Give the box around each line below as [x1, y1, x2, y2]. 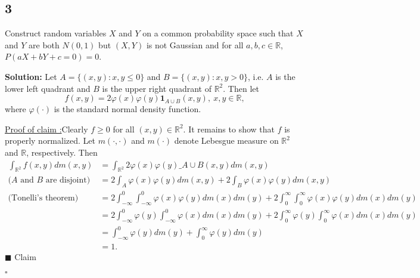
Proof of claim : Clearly [5, 122, 88, 135]
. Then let [223, 82, 259, 94]
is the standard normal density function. [54, 103, 201, 115]
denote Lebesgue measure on [174, 134, 279, 147]
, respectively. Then [26, 146, 98, 158]
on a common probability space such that [142, 27, 294, 39]
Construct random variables [5, 27, 107, 39]
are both [29, 38, 60, 51]
